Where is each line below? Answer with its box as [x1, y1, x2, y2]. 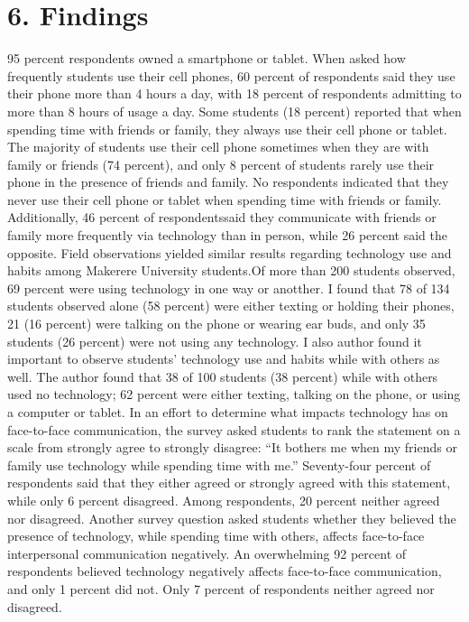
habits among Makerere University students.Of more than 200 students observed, [7, 261, 455, 280]
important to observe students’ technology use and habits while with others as [7, 349, 440, 368]
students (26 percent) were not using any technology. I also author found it [7, 331, 422, 350]
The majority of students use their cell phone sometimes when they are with [7, 137, 429, 156]
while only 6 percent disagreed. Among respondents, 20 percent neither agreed [7, 490, 440, 509]
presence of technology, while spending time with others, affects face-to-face [7, 526, 425, 545]
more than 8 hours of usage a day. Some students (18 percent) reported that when [7, 101, 462, 120]
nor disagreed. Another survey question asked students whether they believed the [7, 508, 456, 527]
